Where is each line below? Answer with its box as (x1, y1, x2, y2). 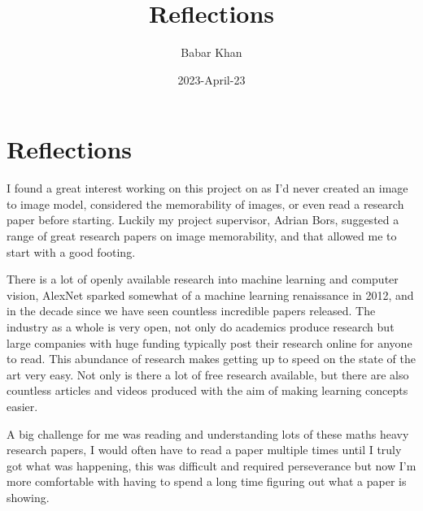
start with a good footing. (7, 243, 136, 260)
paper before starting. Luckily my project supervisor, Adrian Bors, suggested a (7, 211, 399, 228)
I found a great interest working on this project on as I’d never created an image (7, 180, 408, 197)
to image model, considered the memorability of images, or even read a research (7, 195, 404, 212)
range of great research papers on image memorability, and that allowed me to (7, 227, 397, 245)
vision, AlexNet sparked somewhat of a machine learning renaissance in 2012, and (7, 286, 414, 303)
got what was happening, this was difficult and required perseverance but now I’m (7, 457, 416, 474)
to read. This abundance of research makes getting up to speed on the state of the (7, 350, 416, 367)
